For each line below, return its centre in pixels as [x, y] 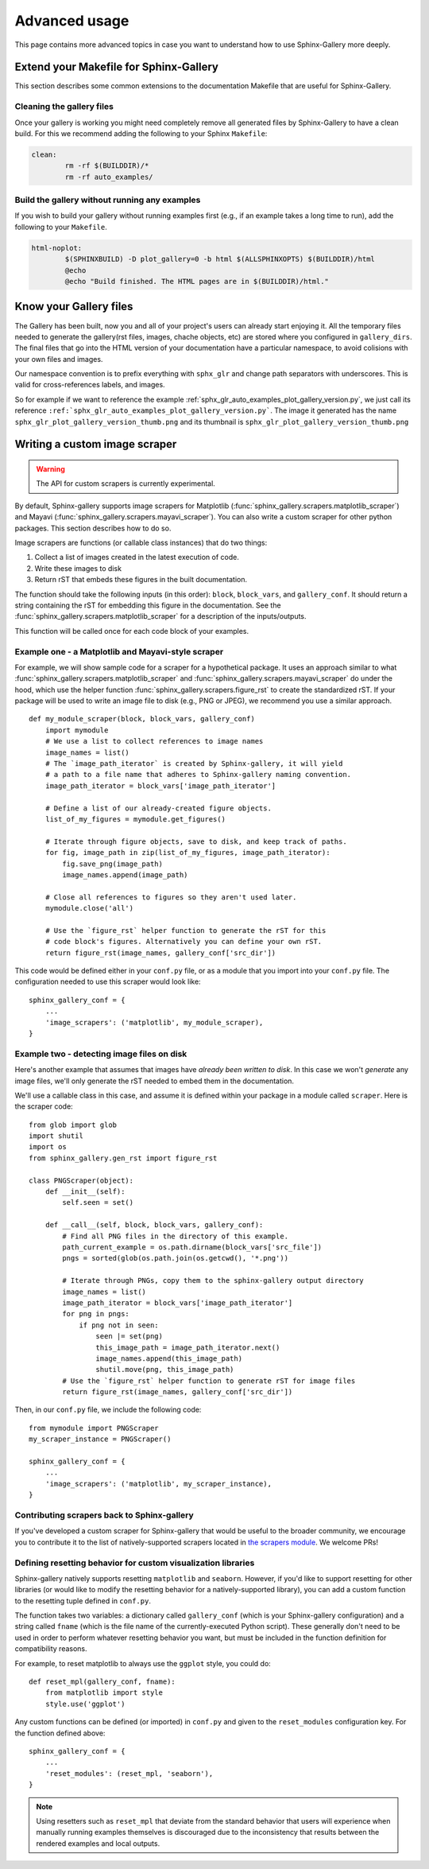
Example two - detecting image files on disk [101, 1054]
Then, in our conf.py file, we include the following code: [108, 1410]
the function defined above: [60, 1733]
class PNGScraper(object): [81, 1180]
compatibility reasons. [51, 1649]
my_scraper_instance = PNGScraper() [100, 1439]
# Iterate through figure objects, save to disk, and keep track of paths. [196, 841]
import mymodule [77, 730]
